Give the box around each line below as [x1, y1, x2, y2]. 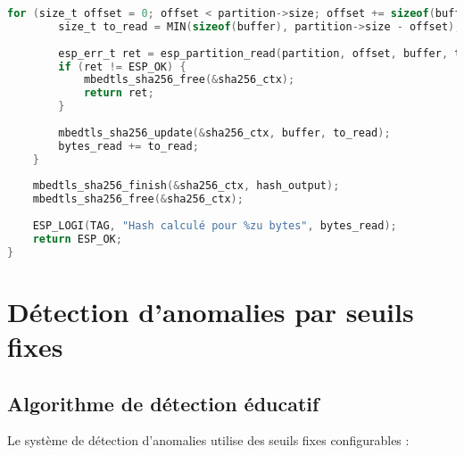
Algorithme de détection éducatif [7, 389, 319, 417]
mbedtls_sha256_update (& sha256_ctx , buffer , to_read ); [58, 126, 391, 139]
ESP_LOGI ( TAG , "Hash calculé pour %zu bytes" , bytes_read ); [32, 219, 397, 232]
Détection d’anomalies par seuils [7, 293, 414, 329]
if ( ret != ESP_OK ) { [58, 60, 186, 73]
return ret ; [83, 87, 154, 100]
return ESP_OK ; [32, 232, 122, 245]
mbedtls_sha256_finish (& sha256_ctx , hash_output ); [32, 179, 340, 193]
